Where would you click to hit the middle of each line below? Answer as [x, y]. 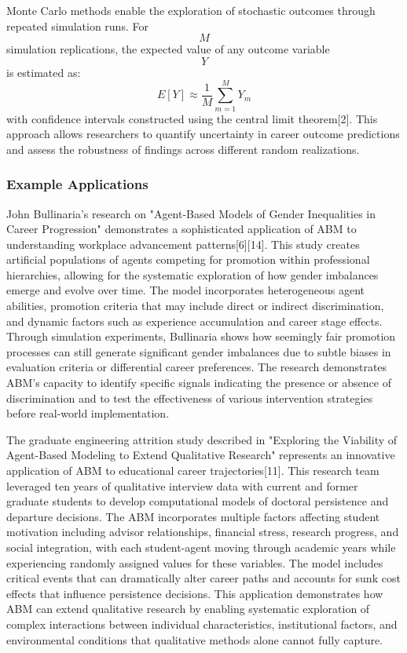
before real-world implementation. [88, 413]
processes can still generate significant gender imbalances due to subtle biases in [199, 351]
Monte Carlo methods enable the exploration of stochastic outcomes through [191, 10]
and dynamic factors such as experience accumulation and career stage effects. [194, 321]
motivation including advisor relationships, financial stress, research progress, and [203, 532]
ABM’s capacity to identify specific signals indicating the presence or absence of [199, 383]
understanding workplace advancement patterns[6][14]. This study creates [183, 244]
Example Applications [77, 184]
